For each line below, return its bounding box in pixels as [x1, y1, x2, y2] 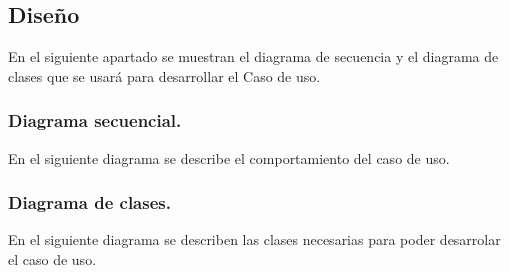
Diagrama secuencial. [8, 108, 182, 133]
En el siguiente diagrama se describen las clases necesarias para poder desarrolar [8, 229, 501, 250]
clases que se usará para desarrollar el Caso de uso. [8, 65, 321, 86]
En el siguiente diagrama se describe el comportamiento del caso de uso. [8, 147, 450, 168]
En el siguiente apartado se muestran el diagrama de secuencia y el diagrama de [8, 46, 499, 67]
